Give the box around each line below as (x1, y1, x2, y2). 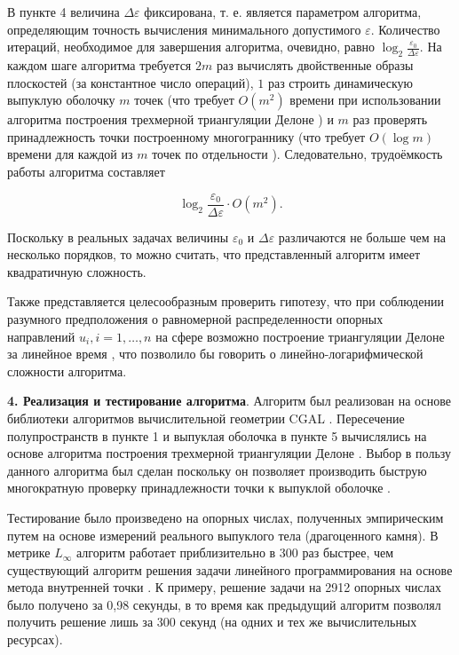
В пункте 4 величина (7, 3, 120, 20)
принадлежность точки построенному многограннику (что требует (7, 127, 366, 146)
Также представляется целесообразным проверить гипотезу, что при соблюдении (7, 292, 444, 311)
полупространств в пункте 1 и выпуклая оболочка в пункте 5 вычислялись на (7, 426, 427, 445)
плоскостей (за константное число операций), (7, 73, 254, 91)
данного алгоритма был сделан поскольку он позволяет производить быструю (7, 461, 427, 479)
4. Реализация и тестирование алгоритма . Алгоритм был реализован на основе (7, 391, 451, 410)
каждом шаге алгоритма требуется (7, 55, 192, 74)
